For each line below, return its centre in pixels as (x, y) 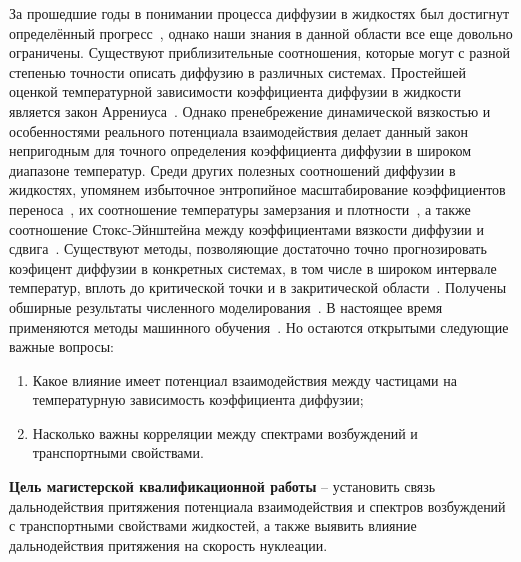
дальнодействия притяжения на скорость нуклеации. (168, 544)
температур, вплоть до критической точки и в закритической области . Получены (258, 287)
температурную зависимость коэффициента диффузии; (198, 399)
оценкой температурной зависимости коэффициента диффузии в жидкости (235, 91)
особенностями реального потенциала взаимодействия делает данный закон (239, 130)
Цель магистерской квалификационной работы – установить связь (222, 486)
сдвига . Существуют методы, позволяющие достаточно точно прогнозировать (248, 248)
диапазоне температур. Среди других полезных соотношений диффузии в (232, 169)
